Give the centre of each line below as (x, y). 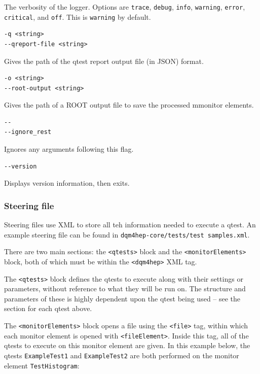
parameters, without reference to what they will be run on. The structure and (125, 288)
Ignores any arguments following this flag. (69, 149)
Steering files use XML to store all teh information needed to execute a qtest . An (130, 225)
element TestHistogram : (42, 365)
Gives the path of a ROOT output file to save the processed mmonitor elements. (129, 105)
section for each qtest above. (48, 308)
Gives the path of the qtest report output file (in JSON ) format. (104, 61)
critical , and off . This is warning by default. (78, 16)
